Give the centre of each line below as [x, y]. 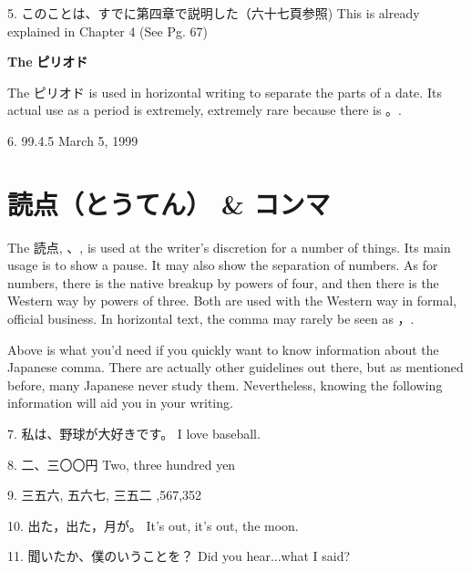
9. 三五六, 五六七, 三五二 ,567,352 [105, 495]
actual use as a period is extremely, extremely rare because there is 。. [205, 110]
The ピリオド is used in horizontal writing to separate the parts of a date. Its [225, 92]
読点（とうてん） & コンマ [169, 203]
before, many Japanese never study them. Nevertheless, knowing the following [225, 384]
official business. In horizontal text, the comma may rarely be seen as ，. [211, 319]
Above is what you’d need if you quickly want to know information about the [223, 349]
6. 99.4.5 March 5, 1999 [73, 140]
